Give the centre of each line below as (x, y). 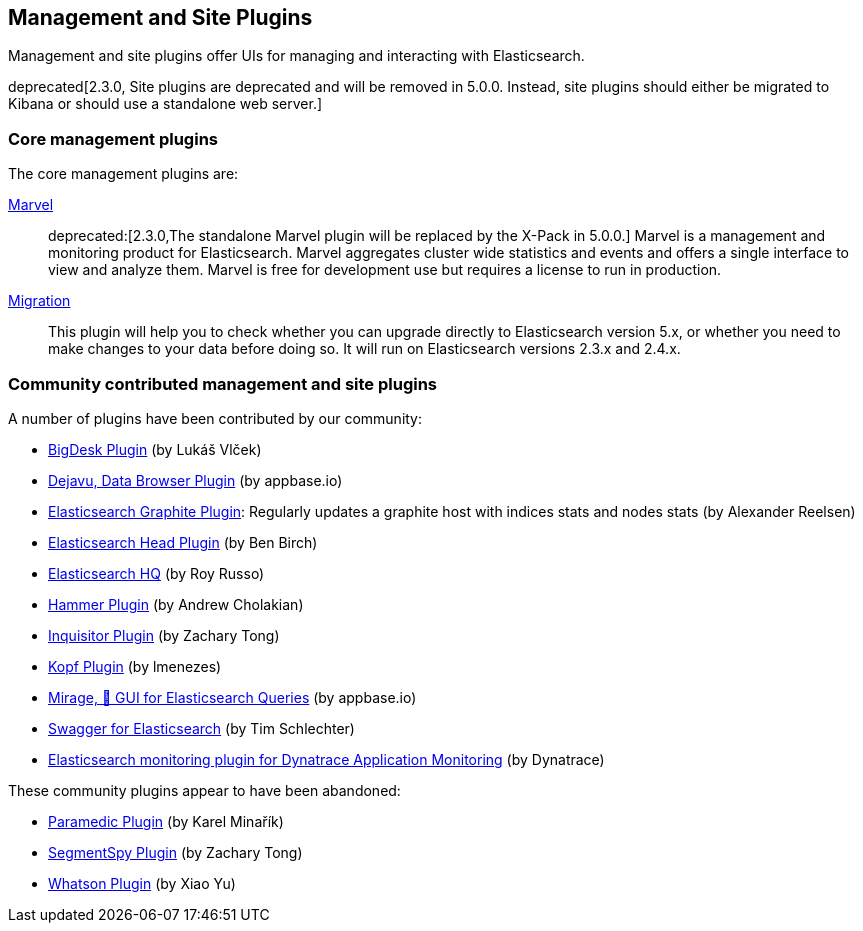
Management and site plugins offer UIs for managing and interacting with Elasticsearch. (296, 56)
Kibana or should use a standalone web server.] (165, 104)
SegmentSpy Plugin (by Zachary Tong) (175, 852)
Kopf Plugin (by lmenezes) (135, 666)
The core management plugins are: (123, 174)
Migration (39, 301)
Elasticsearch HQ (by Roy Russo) (156, 573)
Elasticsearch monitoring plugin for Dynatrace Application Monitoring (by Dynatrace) (326, 759)
